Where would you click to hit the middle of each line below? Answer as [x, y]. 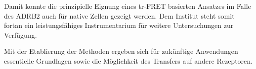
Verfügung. [21, 34]
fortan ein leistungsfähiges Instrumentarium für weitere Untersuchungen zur [119, 25]
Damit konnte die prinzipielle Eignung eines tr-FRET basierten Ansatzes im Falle [128, 6]
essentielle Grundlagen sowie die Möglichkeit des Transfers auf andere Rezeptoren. [128, 60]
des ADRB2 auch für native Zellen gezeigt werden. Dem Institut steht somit [119, 15]
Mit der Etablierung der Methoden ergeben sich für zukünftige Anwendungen [121, 51]
